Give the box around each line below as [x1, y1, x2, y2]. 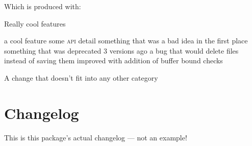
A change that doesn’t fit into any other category [4, 72, 158, 83]
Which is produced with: [4, 1, 81, 11]
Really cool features [4, 18, 66, 29]
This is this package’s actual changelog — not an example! [4, 132, 187, 142]
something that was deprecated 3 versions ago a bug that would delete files [4, 45, 239, 56]
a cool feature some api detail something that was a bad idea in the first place [4, 35, 248, 46]
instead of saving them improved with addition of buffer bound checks [4, 55, 223, 66]
